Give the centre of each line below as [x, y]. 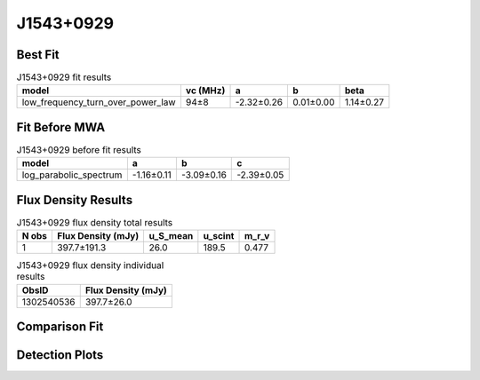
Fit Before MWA [61, 127]
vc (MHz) [205, 91]
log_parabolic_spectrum [72, 175]
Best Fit [38, 55]
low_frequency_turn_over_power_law [99, 102]
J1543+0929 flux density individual [90, 265]
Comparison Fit [60, 327]
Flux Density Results [75, 200]
